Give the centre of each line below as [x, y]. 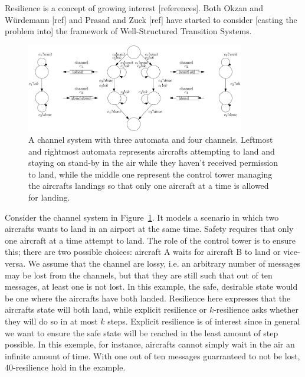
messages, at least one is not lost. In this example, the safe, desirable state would [151, 286]
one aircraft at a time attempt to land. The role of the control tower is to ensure [150, 240]
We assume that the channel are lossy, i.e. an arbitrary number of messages [164, 263]
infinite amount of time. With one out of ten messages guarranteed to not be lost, [152, 355]
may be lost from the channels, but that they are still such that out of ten [139, 275]
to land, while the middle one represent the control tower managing [150, 174]
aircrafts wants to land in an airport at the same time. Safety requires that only [149, 229]
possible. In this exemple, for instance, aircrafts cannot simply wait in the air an [150, 344]
